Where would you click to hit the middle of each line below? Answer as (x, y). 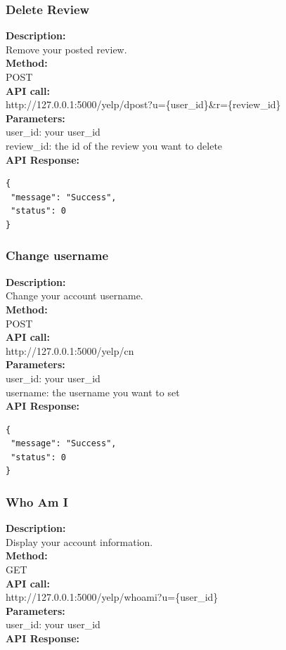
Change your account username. (74, 295)
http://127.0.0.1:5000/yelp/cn (70, 350)
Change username (57, 255)
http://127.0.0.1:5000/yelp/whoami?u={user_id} (112, 597)
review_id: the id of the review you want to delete (114, 145)
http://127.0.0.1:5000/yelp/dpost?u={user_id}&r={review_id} (143, 104)
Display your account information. (79, 541)
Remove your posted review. (66, 49)
